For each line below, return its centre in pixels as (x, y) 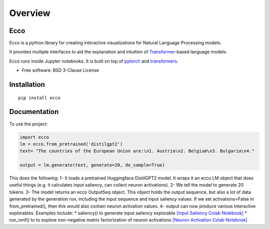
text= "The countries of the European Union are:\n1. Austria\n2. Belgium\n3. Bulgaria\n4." (137, 151)
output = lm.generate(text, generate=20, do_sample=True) (92, 165)
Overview (30, 13)
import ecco (34, 137)
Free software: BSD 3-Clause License (60, 70)
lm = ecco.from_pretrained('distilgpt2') (71, 144)
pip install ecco (39, 98)
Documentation (34, 112)
